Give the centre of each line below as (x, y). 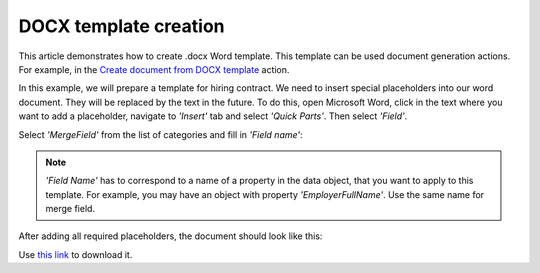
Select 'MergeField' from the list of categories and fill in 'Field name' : (161, 134)
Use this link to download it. (75, 254)
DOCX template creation (121, 26)
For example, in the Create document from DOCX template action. (154, 69)
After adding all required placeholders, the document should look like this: (170, 236)
